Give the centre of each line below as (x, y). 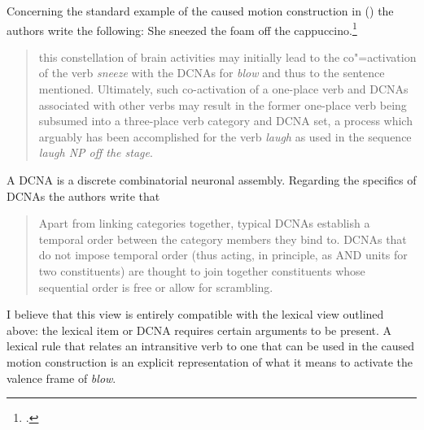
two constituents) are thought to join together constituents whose (202, 270)
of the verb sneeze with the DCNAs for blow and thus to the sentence (212, 73)
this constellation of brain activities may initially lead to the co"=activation (227, 56)
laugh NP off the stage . (96, 152)
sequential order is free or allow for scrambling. (156, 287)
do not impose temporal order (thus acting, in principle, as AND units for (223, 255)
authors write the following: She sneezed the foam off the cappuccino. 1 (182, 28)
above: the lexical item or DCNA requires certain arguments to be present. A (199, 330)
